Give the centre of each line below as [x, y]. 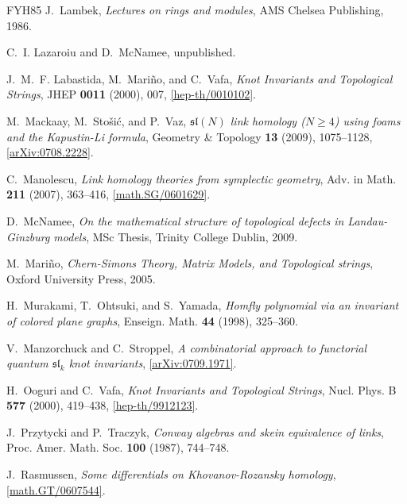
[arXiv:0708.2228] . [50, 152]
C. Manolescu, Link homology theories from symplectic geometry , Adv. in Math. [202, 178]
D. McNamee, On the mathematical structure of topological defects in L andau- [197, 220]
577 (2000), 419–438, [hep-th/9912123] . [103, 405]
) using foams [367, 120]
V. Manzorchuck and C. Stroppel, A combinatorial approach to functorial [186, 347]
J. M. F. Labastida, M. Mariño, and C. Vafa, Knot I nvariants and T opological [200, 78]
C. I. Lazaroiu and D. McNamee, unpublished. [121, 52]
